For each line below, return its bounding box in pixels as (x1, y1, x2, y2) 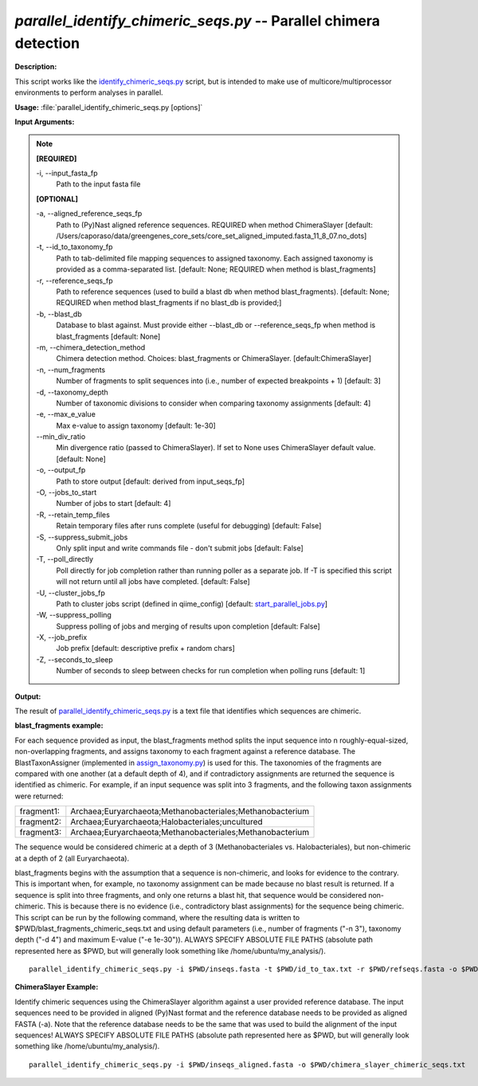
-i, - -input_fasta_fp (36, 168, 99, 178)
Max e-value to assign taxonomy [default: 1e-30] (56, 421, 217, 430)
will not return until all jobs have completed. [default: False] (56, 577, 250, 586)
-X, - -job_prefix (36, 633, 88, 642)
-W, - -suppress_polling (36, 610, 112, 620)
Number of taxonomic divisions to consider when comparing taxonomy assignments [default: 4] (56, 398, 371, 408)
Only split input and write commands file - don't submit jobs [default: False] (56, 543, 304, 553)
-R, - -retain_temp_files (36, 510, 111, 519)
